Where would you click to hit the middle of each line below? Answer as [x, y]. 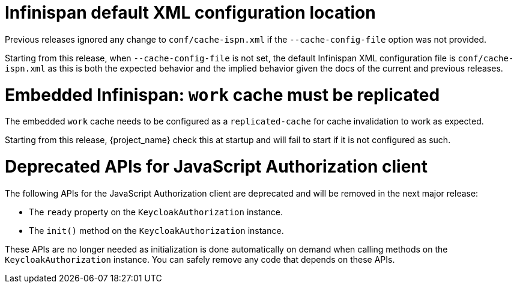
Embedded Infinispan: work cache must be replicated [222, 95]
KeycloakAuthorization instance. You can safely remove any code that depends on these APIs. [200, 259]
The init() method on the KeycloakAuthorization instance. [156, 230]
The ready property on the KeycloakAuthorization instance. [156, 212]
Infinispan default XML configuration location [190, 13]
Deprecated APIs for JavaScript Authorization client [216, 167]
